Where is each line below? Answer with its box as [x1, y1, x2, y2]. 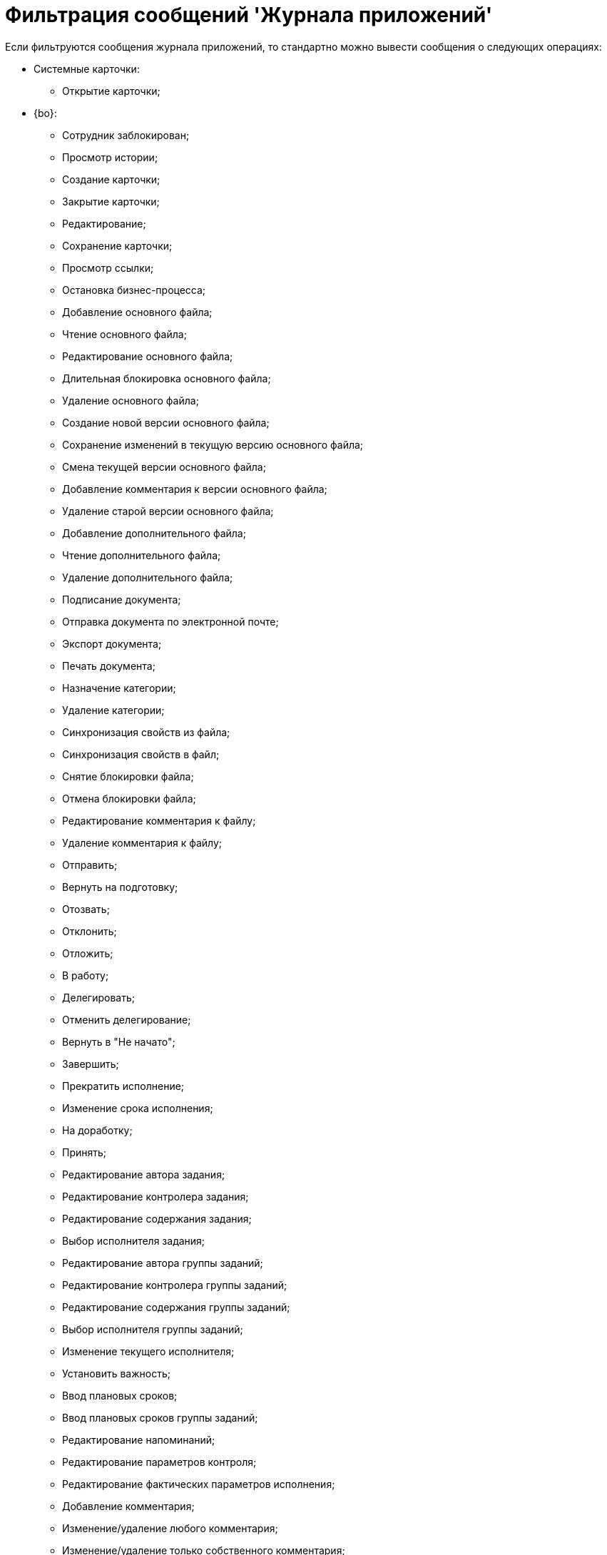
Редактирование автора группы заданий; [62, 1256, 263, 1269]
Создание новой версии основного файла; [62, 416, 270, 429]
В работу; [62, 969, 109, 982]
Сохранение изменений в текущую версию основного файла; [62, 438, 364, 451]
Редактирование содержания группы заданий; [62, 1300, 290, 1313]
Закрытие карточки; [62, 195, 160, 208]
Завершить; [62, 1057, 119, 1070]
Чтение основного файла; [62, 327, 187, 340]
